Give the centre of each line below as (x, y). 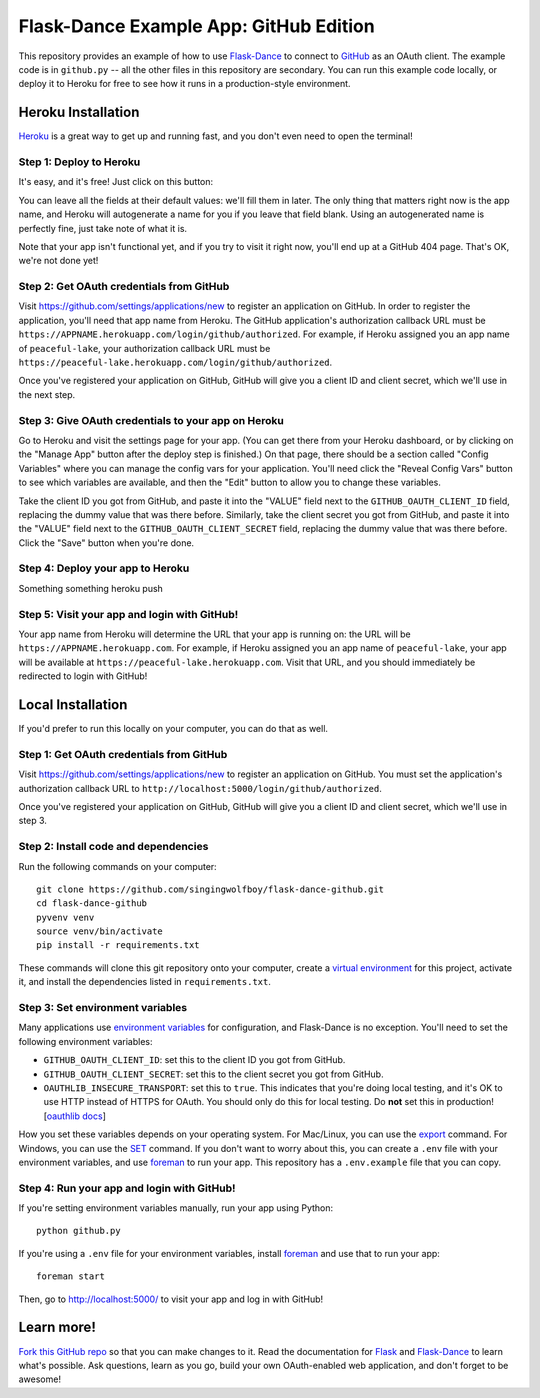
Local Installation (73, 704)
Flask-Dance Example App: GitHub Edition (196, 26)
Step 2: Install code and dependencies (113, 847)
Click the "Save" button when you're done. (106, 542)
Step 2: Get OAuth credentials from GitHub (124, 287)
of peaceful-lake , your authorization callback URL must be (144, 348)
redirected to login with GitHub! (83, 676)
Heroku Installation (79, 112)
